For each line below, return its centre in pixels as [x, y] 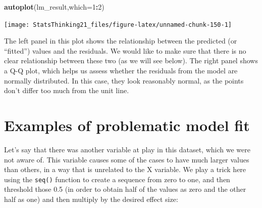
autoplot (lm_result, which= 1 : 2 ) [54, 7]
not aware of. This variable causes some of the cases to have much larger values [127, 159]
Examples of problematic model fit [127, 125]
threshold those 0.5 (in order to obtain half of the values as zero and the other [125, 189]
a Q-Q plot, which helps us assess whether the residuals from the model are [121, 71]
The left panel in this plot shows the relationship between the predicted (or [121, 41]
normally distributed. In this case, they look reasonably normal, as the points [124, 80]
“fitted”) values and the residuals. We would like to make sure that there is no [125, 50]
